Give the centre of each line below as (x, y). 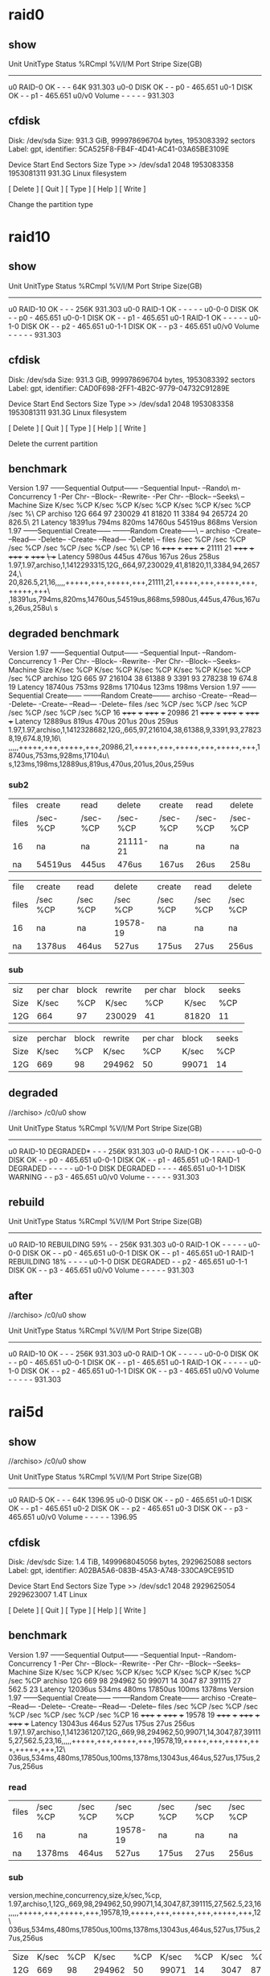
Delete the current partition (53, 443)
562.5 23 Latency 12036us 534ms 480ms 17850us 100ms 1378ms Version (131, 1689)
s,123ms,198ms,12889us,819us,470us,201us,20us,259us (101, 764)
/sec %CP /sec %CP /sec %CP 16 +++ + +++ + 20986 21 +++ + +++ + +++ (134, 713)
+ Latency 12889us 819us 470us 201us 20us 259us (93, 721)
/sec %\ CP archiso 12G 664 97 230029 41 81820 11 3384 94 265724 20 (128, 514)
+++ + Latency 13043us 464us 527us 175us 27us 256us (102, 1723)
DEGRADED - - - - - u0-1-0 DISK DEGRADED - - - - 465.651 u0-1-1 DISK (127, 1168)
